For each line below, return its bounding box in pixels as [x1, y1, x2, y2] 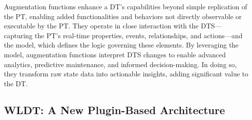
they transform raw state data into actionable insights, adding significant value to [4, 69, 249, 79]
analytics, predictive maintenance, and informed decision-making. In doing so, [4, 59, 237, 69]
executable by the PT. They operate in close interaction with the [4, 21, 199, 31]
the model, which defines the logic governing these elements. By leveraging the [4, 40, 239, 50]
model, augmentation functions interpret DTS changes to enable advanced [4, 49, 226, 59]
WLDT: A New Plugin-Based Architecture [4, 102, 225, 117]
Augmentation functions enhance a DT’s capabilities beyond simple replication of [4, 1, 247, 11]
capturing [4, 30, 33, 40]
